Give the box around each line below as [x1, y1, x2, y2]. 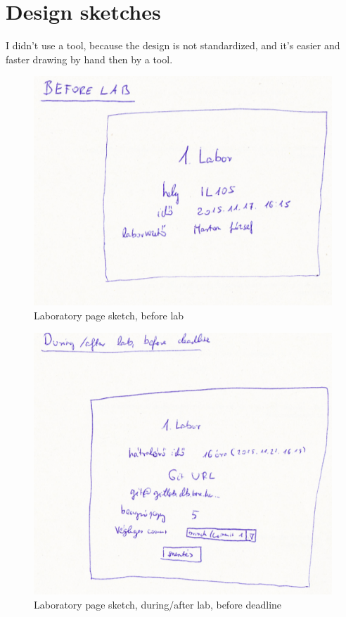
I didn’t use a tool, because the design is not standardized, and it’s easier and [6, 38, 340, 53]
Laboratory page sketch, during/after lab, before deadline [34, 597, 282, 611]
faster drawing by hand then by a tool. [6, 51, 173, 66]
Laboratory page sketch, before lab [34, 307, 184, 322]
